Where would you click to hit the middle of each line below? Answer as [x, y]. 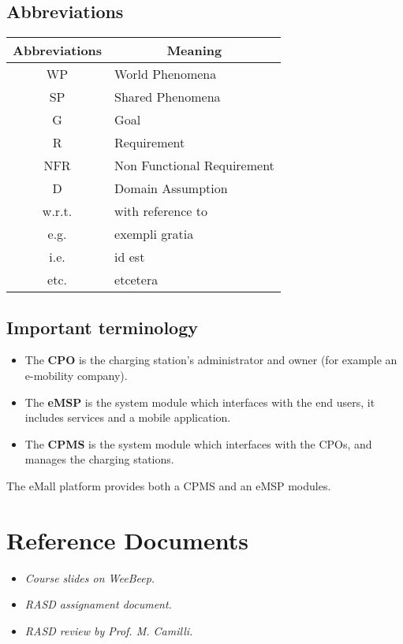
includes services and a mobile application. [128, 417]
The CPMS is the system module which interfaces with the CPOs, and [198, 443]
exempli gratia [154, 234]
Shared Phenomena [168, 97]
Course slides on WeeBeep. [90, 577]
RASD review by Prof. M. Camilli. [109, 630]
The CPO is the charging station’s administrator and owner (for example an [211, 360]
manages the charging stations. [99, 459]
